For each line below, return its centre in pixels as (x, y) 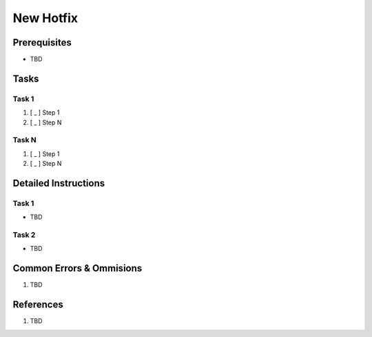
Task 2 (24, 235)
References (38, 305)
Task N (25, 140)
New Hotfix (45, 18)
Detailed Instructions (59, 183)
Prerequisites (42, 42)
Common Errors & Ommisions (77, 268)
